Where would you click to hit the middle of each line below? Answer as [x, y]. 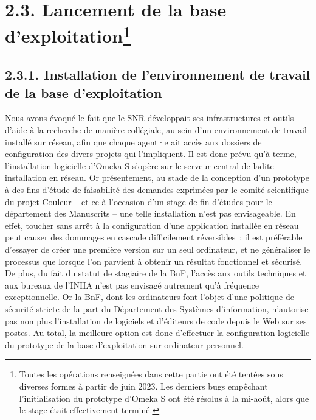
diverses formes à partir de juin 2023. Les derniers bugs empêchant [143, 386]
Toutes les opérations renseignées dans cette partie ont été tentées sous [151, 374]
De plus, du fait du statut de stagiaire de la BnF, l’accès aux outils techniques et [156, 273]
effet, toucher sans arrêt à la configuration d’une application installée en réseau [152, 225]
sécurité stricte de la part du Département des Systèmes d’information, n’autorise [157, 308]
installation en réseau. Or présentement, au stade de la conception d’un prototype [157, 177]
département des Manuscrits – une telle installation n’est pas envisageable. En [150, 213]
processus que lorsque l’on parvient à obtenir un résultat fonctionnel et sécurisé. [154, 261]
